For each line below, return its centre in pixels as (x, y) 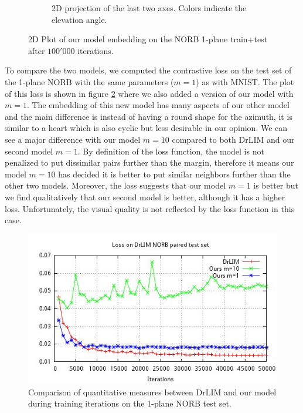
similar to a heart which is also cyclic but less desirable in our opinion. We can (146, 128)
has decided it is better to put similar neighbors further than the (174, 174)
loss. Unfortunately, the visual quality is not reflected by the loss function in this (150, 208)
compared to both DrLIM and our (233, 139)
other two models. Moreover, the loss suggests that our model (115, 185)
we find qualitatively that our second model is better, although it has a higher (145, 197)
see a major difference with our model (73, 139)
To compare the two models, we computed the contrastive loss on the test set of (148, 70)
